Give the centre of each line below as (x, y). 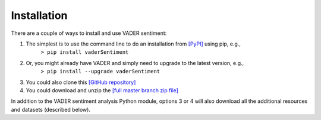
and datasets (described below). (51, 109)
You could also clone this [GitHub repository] (81, 82)
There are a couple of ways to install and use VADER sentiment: (89, 33)
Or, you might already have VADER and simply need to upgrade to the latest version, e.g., (135, 63)
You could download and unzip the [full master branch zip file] (102, 90)
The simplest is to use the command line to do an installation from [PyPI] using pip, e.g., (133, 44)
